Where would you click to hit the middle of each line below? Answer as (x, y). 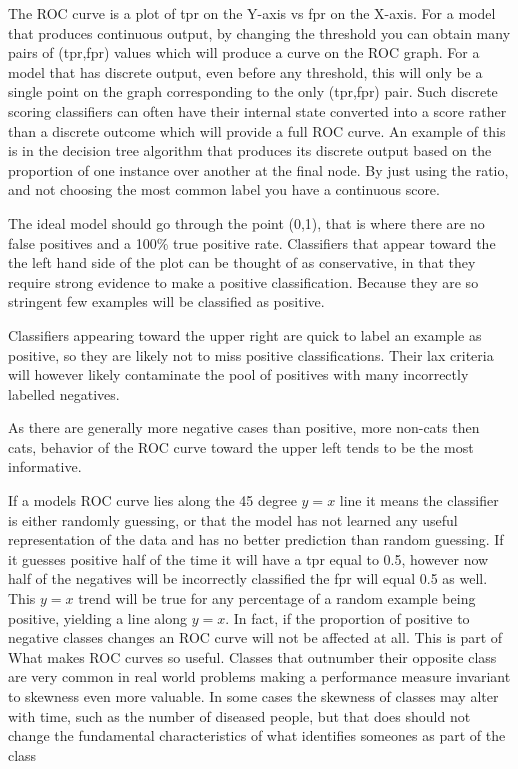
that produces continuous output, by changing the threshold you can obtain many (259, 32)
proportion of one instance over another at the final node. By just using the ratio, (258, 169)
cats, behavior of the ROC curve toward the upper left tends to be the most (241, 446)
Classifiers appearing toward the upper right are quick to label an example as (245, 334)
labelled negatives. (64, 393)
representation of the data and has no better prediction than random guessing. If (256, 539)
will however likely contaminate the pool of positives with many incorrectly (238, 374)
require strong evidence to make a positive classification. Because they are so (243, 281)
